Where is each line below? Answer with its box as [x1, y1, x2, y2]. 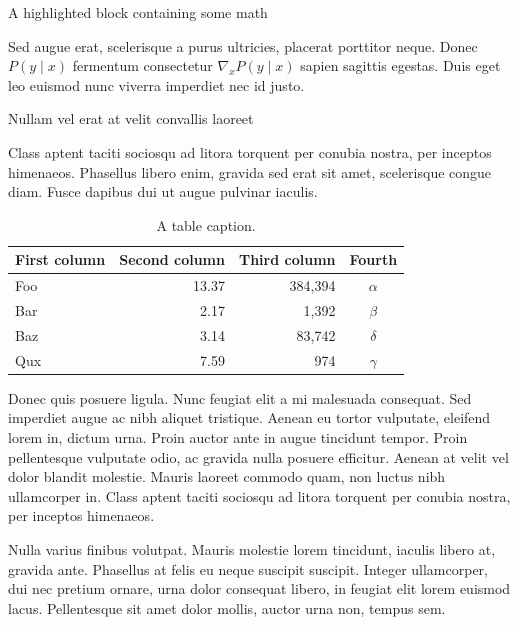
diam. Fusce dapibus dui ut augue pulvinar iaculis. [8, 181, 318, 202]
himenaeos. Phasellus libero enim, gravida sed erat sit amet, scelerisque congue [8, 161, 492, 182]
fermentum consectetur [72, 55, 213, 76]
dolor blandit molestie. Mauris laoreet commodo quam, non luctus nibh [8, 466, 446, 487]
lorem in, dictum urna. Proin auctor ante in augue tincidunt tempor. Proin [8, 427, 468, 447]
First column [15, 249, 106, 270]
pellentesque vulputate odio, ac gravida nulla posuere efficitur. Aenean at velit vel [8, 446, 509, 467]
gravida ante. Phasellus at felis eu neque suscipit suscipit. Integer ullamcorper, [8, 558, 489, 579]
